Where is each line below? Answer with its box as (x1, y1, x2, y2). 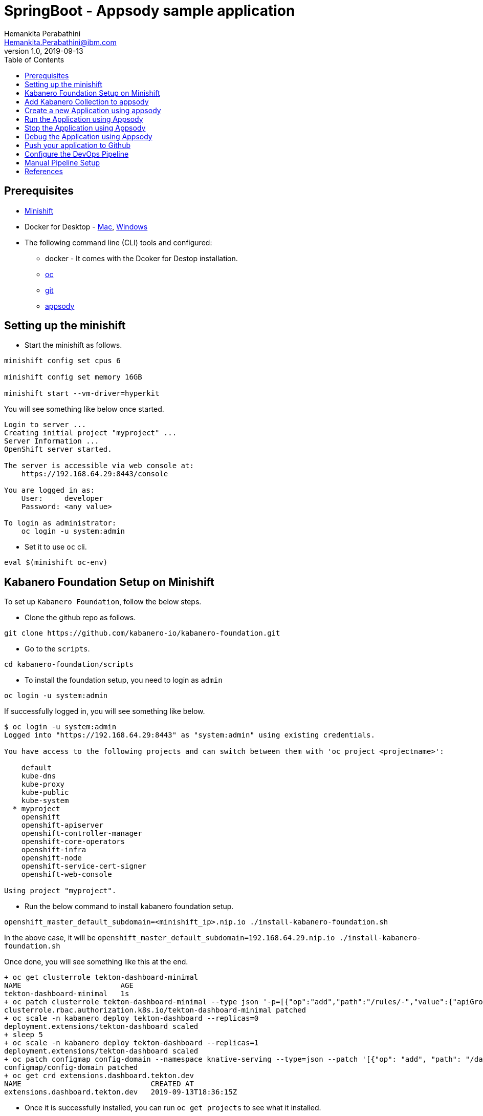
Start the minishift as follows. (25, 341, 122, 350)
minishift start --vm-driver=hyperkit (4, 389, 160, 398)
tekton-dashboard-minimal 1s (4, 989, 129, 998)
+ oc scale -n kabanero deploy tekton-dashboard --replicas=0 (4, 1014, 259, 1023)
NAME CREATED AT (4, 1080, 194, 1088)
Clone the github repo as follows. (25, 613, 136, 622)
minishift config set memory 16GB (4, 373, 142, 382)
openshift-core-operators (21, 837, 125, 846)
